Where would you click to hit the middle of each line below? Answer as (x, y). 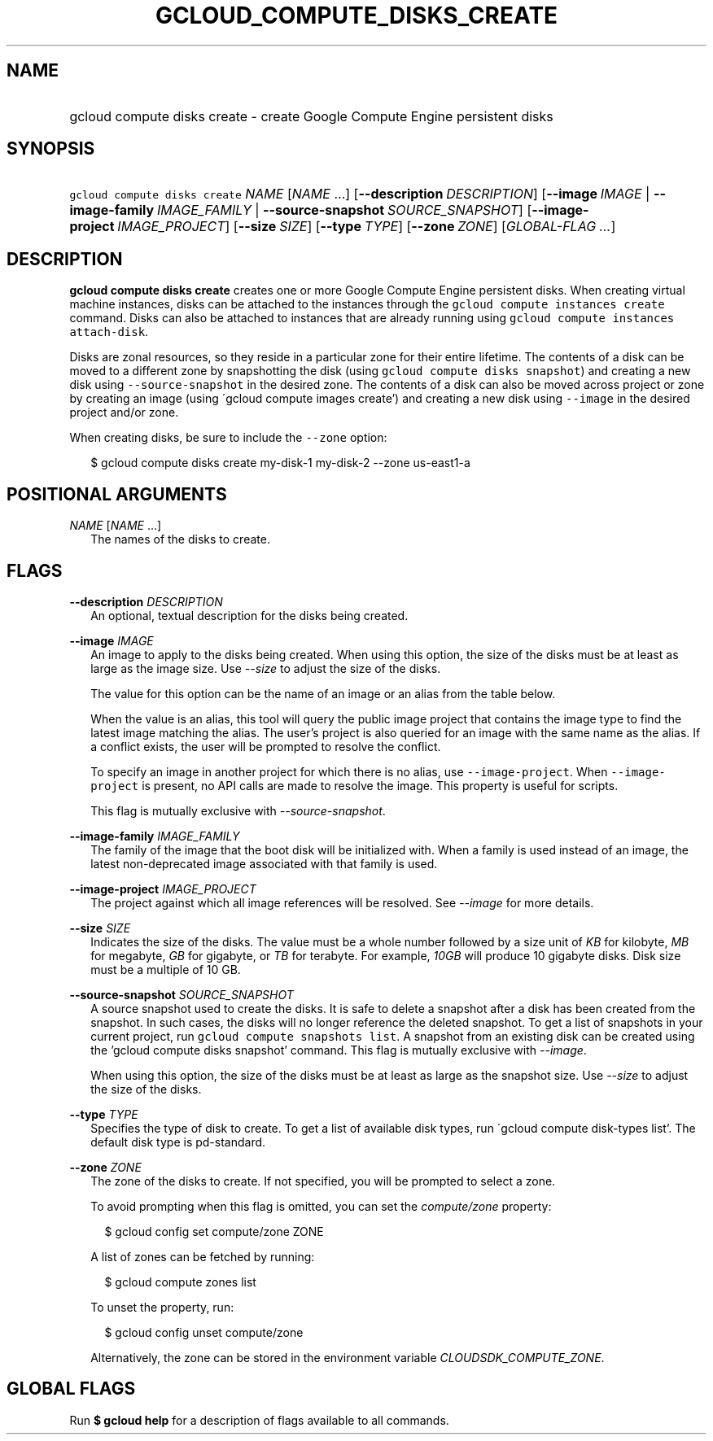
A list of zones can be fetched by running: (203, 1256)
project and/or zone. (124, 413)
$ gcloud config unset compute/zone (204, 1332)
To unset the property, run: (162, 1307)
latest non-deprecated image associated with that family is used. (264, 863)
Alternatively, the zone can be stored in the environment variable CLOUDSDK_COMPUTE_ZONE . (348, 1357)
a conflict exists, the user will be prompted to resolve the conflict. (266, 746)
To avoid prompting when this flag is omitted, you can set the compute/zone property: (321, 1206)
